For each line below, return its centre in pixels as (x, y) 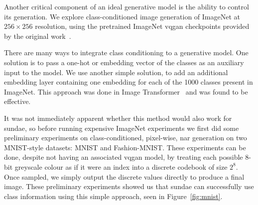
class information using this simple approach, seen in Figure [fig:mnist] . (113, 196)
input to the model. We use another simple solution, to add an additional (116, 72)
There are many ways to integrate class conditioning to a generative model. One (126, 52)
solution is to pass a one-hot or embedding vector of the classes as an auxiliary (124, 62)
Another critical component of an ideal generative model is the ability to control (127, 6)
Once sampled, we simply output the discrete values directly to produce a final (124, 176)
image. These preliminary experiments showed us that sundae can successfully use (129, 186)
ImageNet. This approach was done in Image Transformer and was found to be (126, 91)
